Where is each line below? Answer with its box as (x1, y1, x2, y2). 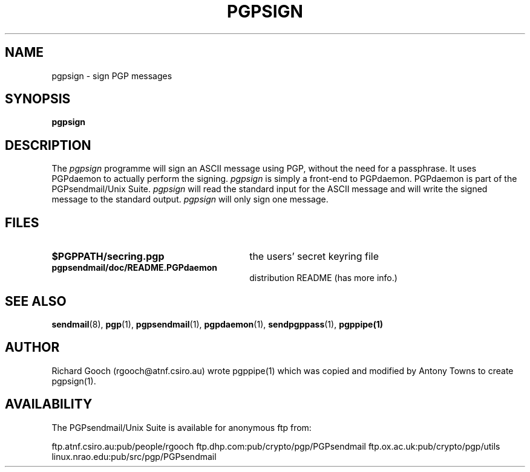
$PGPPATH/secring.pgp (51, 250, 165, 263)
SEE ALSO (5, 293, 67, 309)
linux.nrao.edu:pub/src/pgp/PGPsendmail (51, 451, 217, 462)
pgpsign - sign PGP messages (51, 70, 172, 81)
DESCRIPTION (5, 137, 91, 153)
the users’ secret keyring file (249, 250, 379, 263)
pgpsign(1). (51, 375, 96, 386)
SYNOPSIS (5, 91, 71, 107)
